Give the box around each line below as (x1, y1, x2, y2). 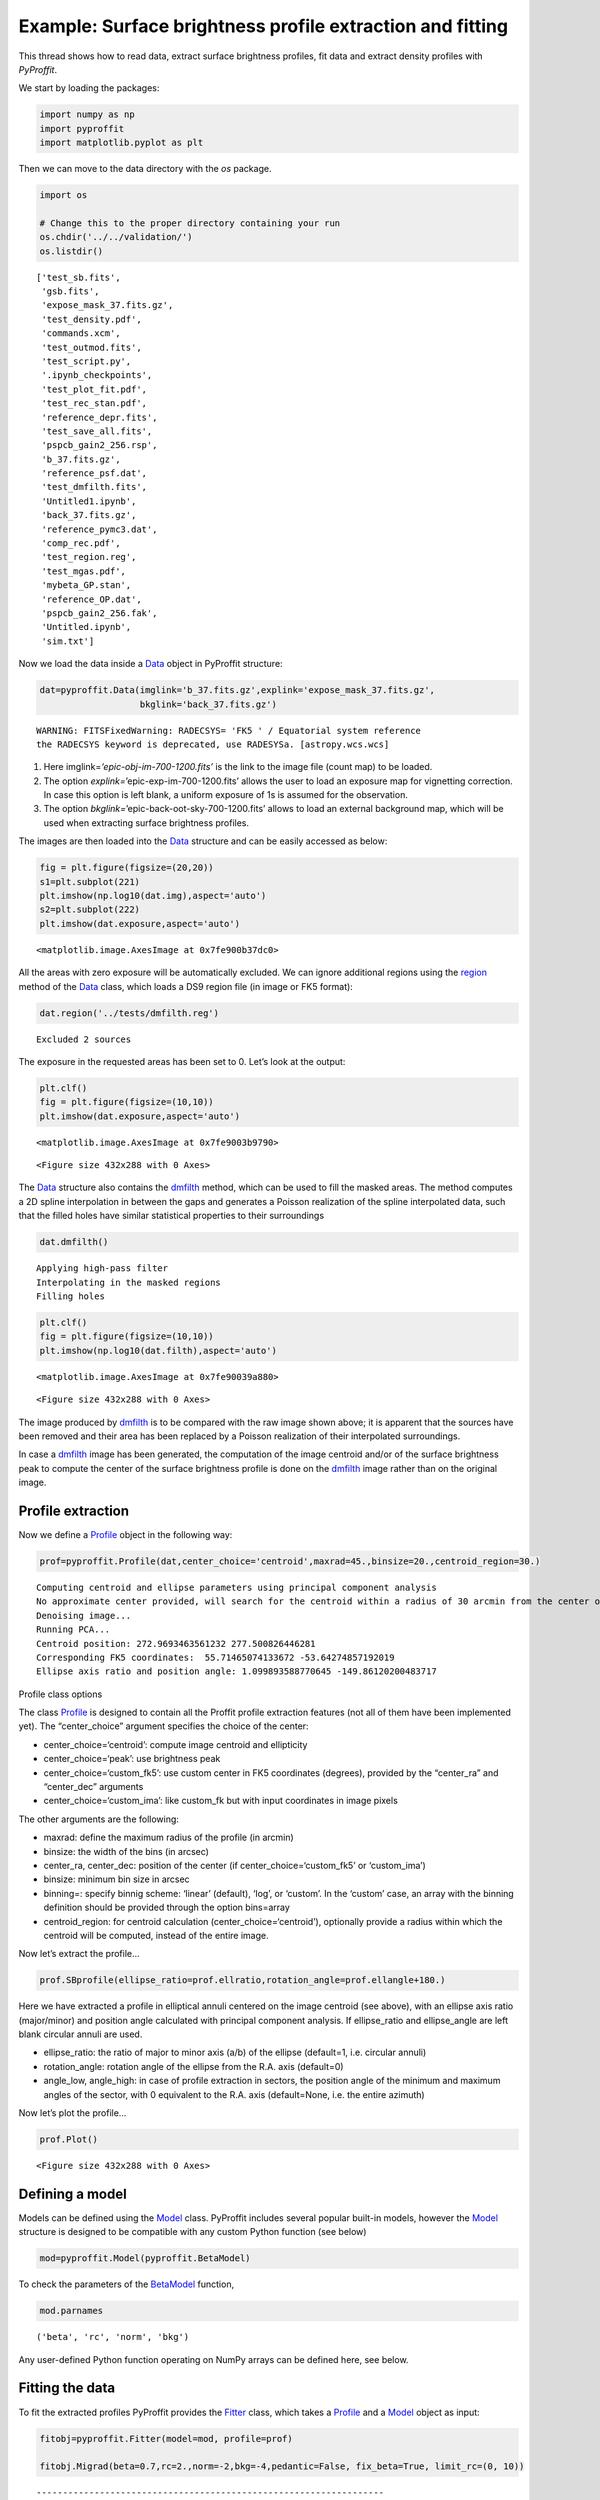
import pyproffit (39, 123, 125, 134)
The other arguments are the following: (18, 1813, 180, 1825)
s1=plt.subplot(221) (39, 876, 140, 887)
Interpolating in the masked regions (36, 1276, 222, 1288)
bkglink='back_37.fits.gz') (139, 698, 277, 710)
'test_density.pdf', (41, 313, 142, 325)
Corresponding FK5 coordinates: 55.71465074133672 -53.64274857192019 (36, 1651, 395, 1663)
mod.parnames (39, 2305, 104, 2317)
